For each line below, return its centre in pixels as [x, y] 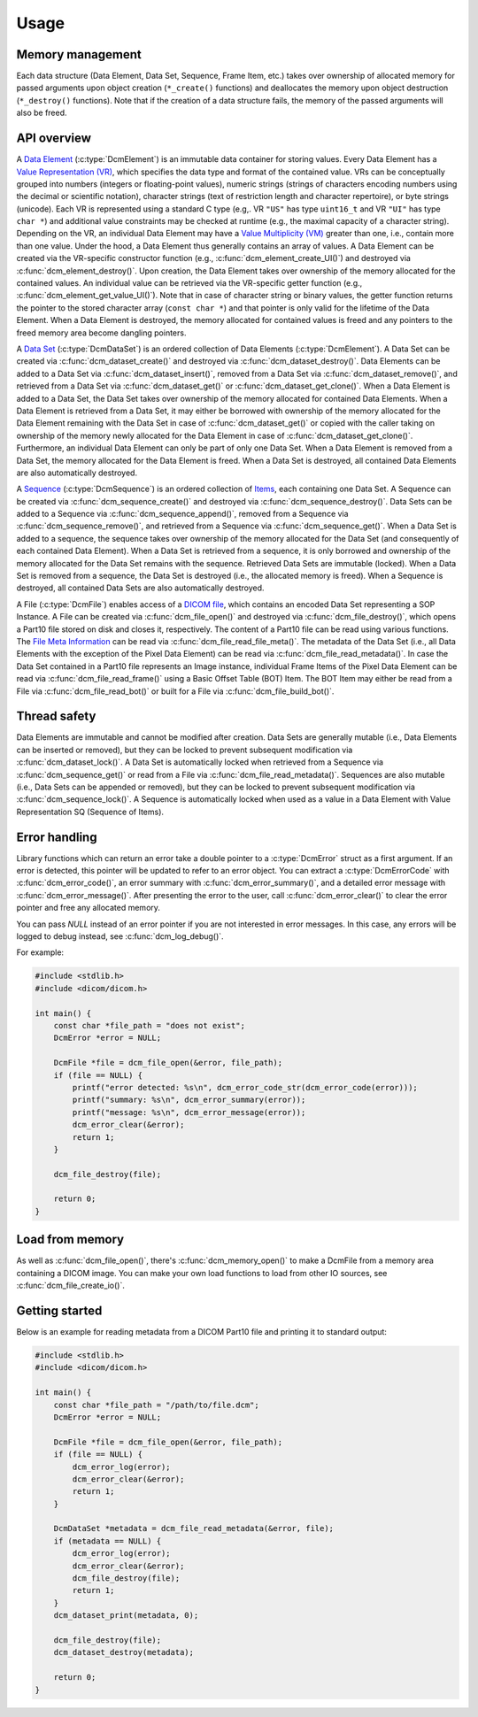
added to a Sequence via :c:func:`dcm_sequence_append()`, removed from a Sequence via [182, 514]
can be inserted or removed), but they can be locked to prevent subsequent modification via [185, 750]
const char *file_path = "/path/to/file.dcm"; [157, 1405]
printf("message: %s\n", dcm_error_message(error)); [189, 1112]
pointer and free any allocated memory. [89, 908]
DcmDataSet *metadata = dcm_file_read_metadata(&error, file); [194, 1528]
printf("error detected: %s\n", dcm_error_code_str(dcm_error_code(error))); [245, 1087]
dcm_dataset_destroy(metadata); [124, 1652]
